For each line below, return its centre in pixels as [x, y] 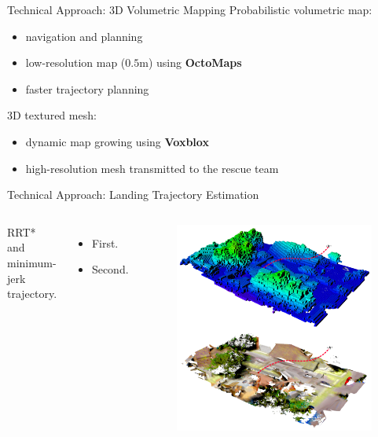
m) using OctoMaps [191, 62]
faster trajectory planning [87, 88]
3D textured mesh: [52, 115]
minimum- [32, 262]
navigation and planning [84, 36]
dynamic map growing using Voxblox [117, 141]
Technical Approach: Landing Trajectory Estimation [133, 195]
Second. [110, 269]
